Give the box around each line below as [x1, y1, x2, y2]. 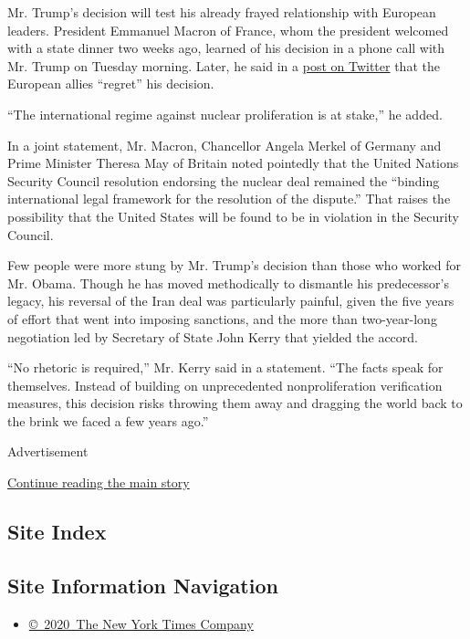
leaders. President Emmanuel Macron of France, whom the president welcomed [7, 20, 449, 39]
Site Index [7, 518, 107, 546]
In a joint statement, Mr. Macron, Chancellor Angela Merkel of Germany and [7, 135, 442, 154]
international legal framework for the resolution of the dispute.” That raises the [7, 189, 451, 208]
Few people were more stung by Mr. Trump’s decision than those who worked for [7, 256, 461, 275]
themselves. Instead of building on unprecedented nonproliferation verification [7, 375, 443, 394]
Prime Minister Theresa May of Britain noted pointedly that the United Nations [7, 153, 459, 173]
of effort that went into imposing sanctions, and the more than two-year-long [7, 309, 437, 328]
